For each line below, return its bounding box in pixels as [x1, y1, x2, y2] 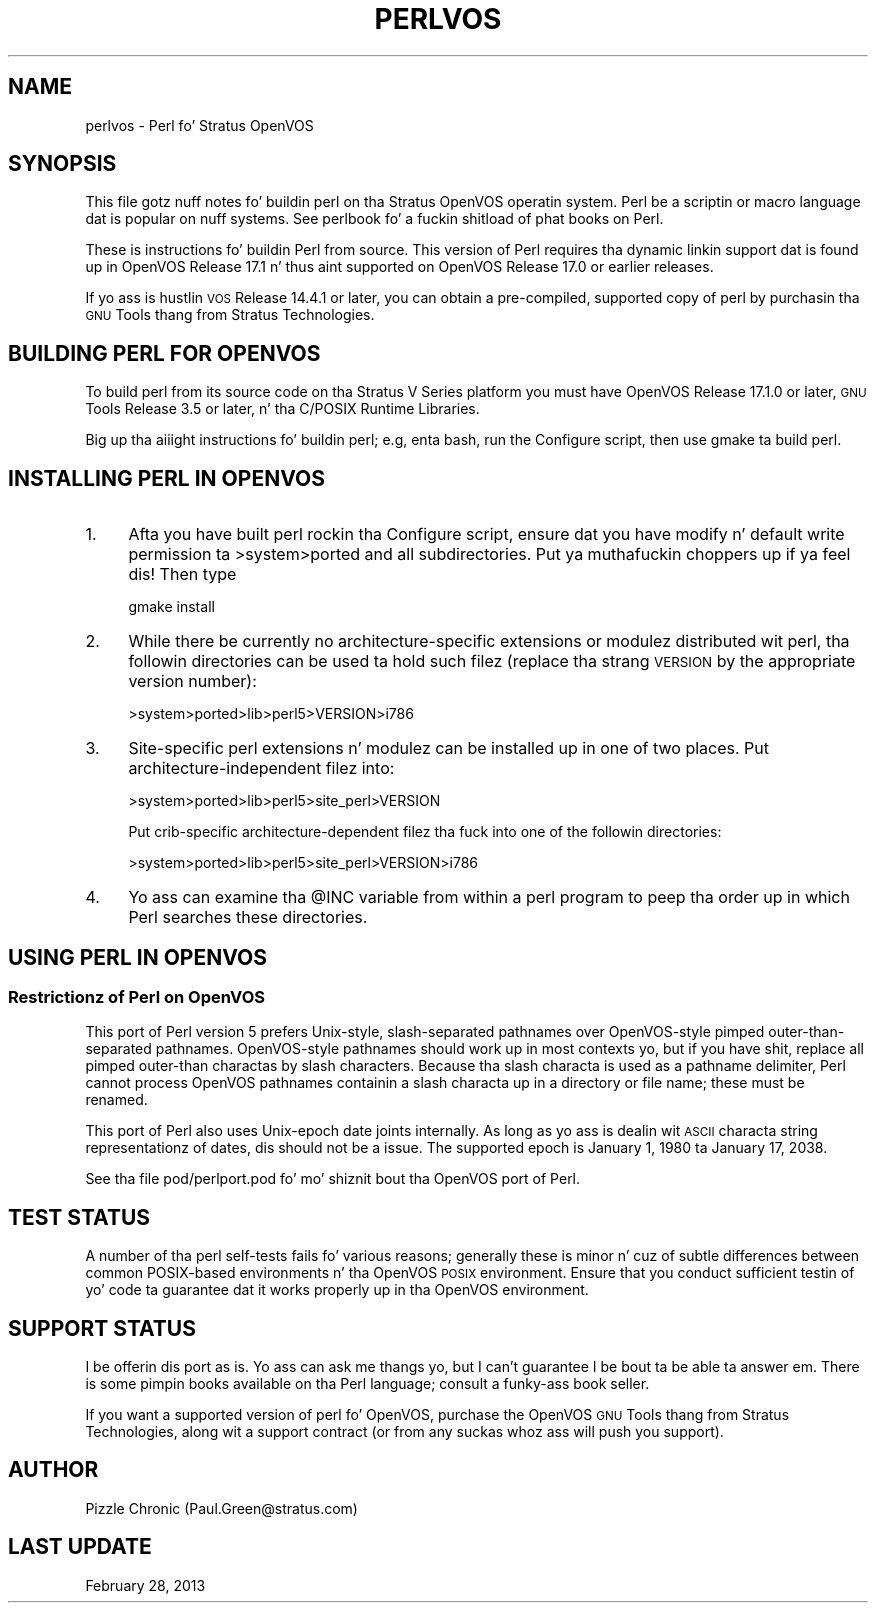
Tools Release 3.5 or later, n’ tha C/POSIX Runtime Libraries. [85, 400, 480, 418]
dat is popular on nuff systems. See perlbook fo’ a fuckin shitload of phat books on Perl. [85, 210, 664, 228]
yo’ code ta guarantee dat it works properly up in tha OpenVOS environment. [85, 1281, 589, 1299]
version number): [128, 671, 257, 692]
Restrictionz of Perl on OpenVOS [8, 986, 265, 1007]
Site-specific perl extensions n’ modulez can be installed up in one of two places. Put [128, 738, 769, 759]
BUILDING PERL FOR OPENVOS [8, 340, 321, 366]
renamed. [85, 1091, 148, 1109]
